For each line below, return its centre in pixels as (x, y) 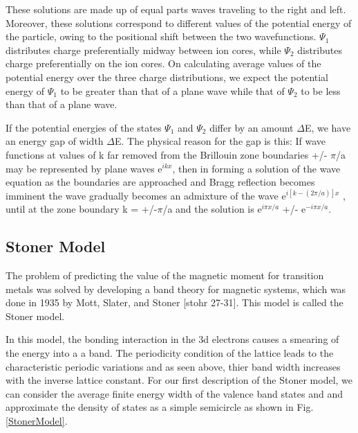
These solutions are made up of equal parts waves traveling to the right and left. (176, 9)
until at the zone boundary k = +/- (82, 209)
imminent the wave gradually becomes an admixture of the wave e (146, 195)
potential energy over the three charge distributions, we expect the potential (167, 77)
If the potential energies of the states (84, 127)
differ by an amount (252, 127)
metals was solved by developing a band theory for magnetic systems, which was (176, 289)
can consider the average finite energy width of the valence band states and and (174, 393)
